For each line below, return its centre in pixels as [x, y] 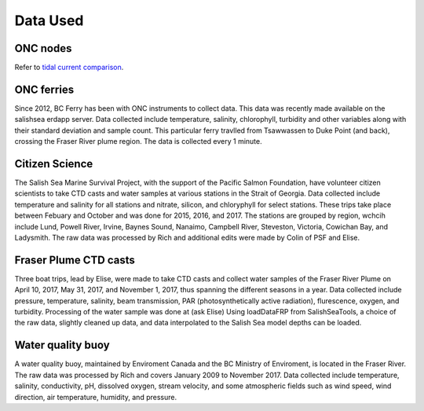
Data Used [49, 20]
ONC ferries [44, 89]
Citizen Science [54, 164]
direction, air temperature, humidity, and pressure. [95, 397]
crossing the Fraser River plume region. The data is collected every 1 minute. [138, 141]
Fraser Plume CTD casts [75, 260]
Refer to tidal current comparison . [69, 68]
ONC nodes [43, 48]
